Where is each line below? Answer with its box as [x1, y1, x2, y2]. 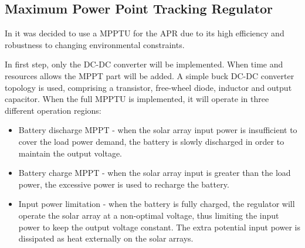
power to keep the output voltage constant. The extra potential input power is [18, 220, 300, 233]
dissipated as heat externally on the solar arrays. [18, 232, 194, 244]
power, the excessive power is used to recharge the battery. [18, 178, 229, 190]
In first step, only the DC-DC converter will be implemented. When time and [5, 58, 283, 70]
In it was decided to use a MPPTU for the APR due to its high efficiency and [5, 27, 284, 39]
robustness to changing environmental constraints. [5, 38, 185, 50]
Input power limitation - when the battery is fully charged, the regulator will [18, 198, 295, 210]
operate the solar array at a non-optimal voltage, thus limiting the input [18, 209, 279, 221]
